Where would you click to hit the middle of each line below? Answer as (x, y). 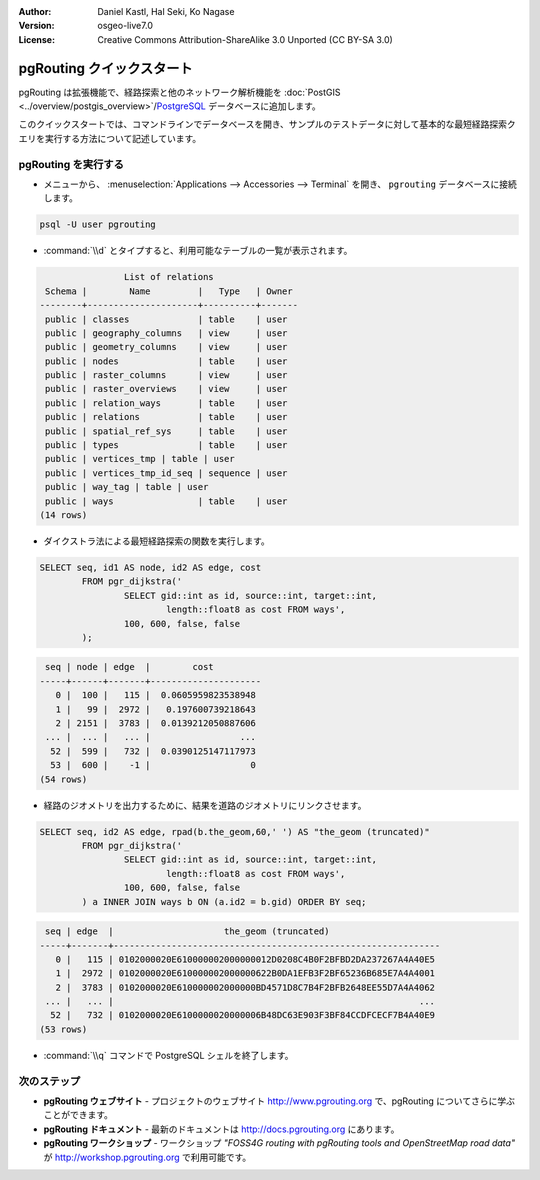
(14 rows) (63, 514)
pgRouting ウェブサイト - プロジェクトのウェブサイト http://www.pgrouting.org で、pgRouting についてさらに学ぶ (279, 1101)
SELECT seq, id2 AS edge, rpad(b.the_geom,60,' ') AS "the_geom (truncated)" (234, 831)
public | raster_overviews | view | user (166, 389)
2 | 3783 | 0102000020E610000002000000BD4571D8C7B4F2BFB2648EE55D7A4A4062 (245, 987)
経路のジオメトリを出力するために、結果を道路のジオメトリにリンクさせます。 (205, 805)
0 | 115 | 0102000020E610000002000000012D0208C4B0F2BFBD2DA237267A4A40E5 (245, 959)
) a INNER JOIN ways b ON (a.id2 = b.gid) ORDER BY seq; (224, 901)
